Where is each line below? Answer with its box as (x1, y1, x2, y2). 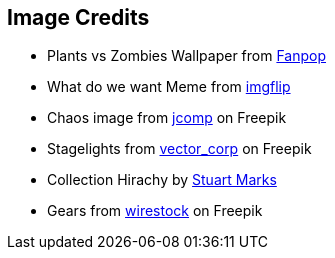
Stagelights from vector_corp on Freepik (47, 140, 312, 158)
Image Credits (7, 5, 150, 30)
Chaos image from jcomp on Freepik (47, 109, 287, 127)
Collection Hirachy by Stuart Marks (47, 171, 277, 189)
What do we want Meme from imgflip (47, 78, 291, 96)
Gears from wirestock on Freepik (47, 202, 263, 220)
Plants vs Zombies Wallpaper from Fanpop (47, 47, 327, 65)
